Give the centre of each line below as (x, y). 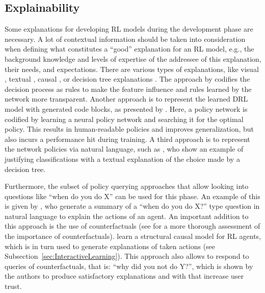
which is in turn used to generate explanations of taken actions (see (110, 246)
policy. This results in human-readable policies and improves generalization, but (129, 129)
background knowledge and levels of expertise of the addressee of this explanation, (133, 58)
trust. (13, 286)
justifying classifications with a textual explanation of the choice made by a (122, 158)
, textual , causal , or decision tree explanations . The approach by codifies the (127, 79)
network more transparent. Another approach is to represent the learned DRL (126, 99)
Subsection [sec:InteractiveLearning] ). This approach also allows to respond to (127, 256)
